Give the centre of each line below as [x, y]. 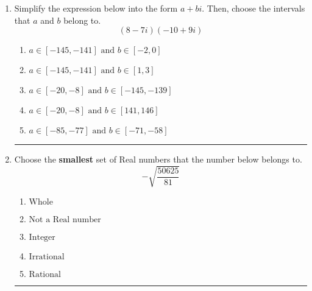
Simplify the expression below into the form [96, 8]
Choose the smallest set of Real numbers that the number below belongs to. [158, 159]
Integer [42, 238]
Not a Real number [65, 220]
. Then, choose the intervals [253, 8]
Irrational [47, 257]
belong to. [82, 20]
